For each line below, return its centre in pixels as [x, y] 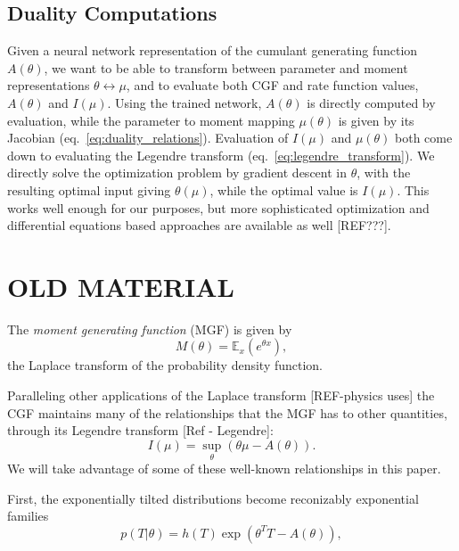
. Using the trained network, [184, 102]
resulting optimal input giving [89, 189]
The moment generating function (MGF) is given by [150, 329]
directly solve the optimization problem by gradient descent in [177, 173]
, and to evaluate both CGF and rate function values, [272, 85]
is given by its [376, 120]
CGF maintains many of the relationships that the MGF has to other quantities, [227, 412]
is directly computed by [371, 102]
